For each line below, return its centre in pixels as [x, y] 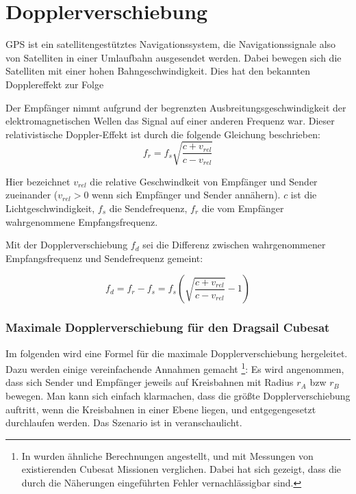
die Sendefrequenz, [148, 208]
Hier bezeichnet [38, 181]
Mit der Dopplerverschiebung [67, 245]
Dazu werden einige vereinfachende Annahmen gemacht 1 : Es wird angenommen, [175, 368]
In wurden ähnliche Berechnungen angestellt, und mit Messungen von [167, 455]
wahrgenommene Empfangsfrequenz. [82, 221]
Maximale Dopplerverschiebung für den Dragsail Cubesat [168, 327]
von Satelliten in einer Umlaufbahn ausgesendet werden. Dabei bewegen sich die [174, 57]
